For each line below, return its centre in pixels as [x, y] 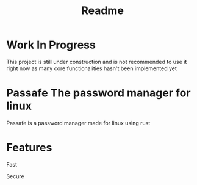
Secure [15, 176]
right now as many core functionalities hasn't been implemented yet [91, 68]
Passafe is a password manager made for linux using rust [78, 123]
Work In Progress [51, 45]
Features [29, 148]
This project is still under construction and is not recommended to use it [97, 62]
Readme [102, 11]
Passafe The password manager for [99, 93]
